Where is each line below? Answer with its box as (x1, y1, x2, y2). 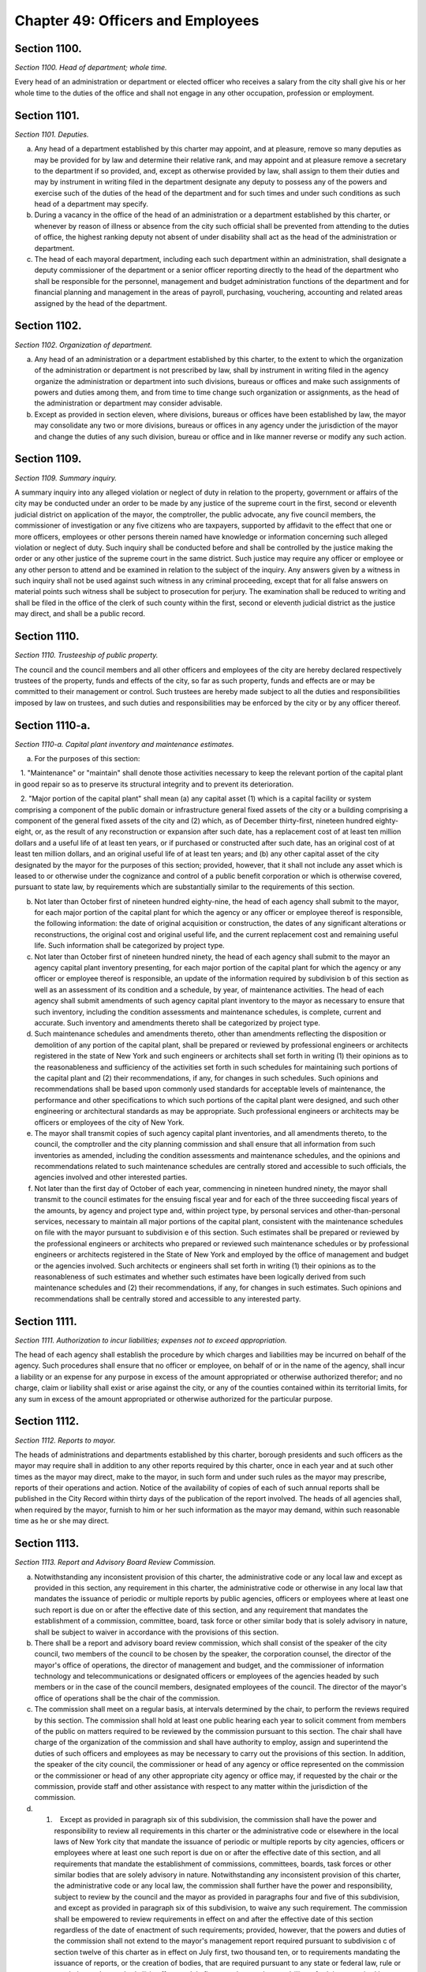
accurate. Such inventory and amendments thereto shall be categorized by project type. (34, 1018, 321, 1027)
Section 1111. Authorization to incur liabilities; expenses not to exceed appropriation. (14, 1335, 287, 1345)
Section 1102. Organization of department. (14, 340, 153, 349)
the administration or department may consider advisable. (34, 398, 222, 408)
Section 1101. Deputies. (14, 129, 90, 139)
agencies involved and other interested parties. (34, 1172, 188, 1182)
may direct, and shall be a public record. (14, 609, 146, 618)
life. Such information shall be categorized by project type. (34, 941, 225, 951)
